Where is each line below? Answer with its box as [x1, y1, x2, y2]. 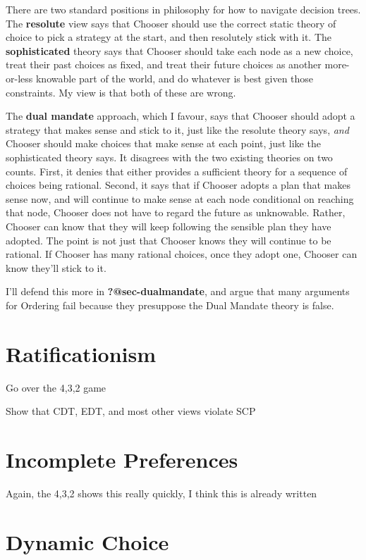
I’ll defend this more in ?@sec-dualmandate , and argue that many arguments [6, 284, 350, 299]
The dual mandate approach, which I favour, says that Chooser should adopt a [6, 108, 355, 123]
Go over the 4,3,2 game [6, 380, 106, 394]
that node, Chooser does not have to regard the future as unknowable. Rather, [6, 205, 346, 220]
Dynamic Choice [6, 527, 169, 556]
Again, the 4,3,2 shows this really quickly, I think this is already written [6, 485, 317, 500]
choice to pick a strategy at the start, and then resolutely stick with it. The [6, 30, 331, 44]
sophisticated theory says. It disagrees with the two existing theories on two [6, 149, 333, 164]
